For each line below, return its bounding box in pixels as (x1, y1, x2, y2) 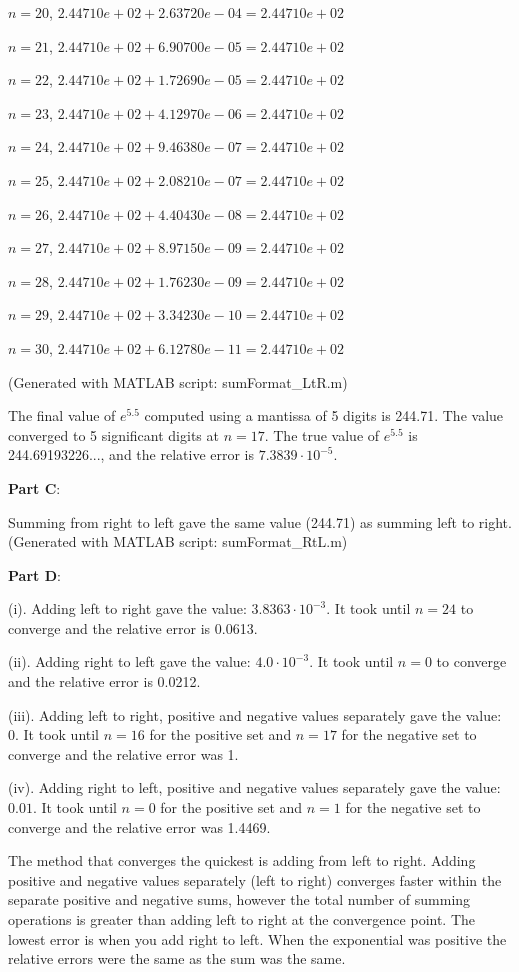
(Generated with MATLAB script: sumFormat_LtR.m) (8, 371, 348, 392)
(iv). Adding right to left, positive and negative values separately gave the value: (8, 777, 501, 798)
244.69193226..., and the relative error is (8, 444, 255, 465)
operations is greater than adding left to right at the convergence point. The (8, 909, 476, 929)
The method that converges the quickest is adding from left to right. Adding (8, 850, 476, 871)
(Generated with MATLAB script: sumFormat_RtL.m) (8, 531, 348, 552)
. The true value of (264, 424, 380, 445)
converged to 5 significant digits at (8, 424, 219, 445)
